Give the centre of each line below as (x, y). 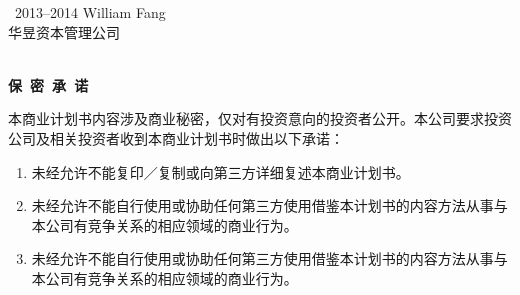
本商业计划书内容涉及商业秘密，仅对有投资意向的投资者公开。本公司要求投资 (260, 118)
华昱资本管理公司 (64, 31)
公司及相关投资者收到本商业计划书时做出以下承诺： (176, 137)
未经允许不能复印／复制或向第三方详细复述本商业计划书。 (220, 171)
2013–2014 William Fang (90, 12)
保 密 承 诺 (48, 84)
